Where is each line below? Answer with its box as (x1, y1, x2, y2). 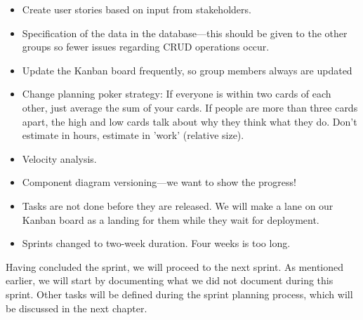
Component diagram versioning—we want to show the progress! (22, 175, 296, 189)
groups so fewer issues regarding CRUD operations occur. (22, 39, 270, 54)
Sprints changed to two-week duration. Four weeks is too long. (22, 236, 291, 251)
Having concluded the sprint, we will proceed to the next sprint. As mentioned (6, 259, 344, 274)
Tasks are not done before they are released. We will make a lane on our (22, 198, 334, 213)
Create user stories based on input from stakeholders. (22, 2, 251, 16)
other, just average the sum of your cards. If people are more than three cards (22, 100, 358, 114)
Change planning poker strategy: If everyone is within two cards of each (22, 86, 331, 101)
